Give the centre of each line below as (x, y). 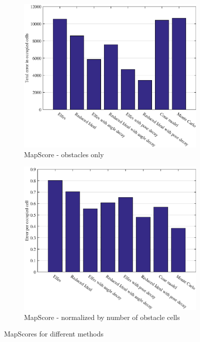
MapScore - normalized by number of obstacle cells (102, 317)
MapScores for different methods (54, 334)
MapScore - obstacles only (64, 154)
